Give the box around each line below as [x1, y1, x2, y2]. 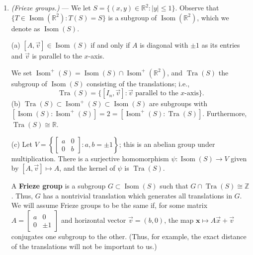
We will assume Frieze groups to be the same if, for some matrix [11, 200, 208, 210]
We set [11, 67, 32, 77]
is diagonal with [140, 40, 188, 50]
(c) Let [11, 138, 32, 149]
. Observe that [175, 2, 219, 12]
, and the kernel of [59, 163, 115, 173]
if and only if [90, 40, 130, 50]
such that [160, 181, 188, 191]
